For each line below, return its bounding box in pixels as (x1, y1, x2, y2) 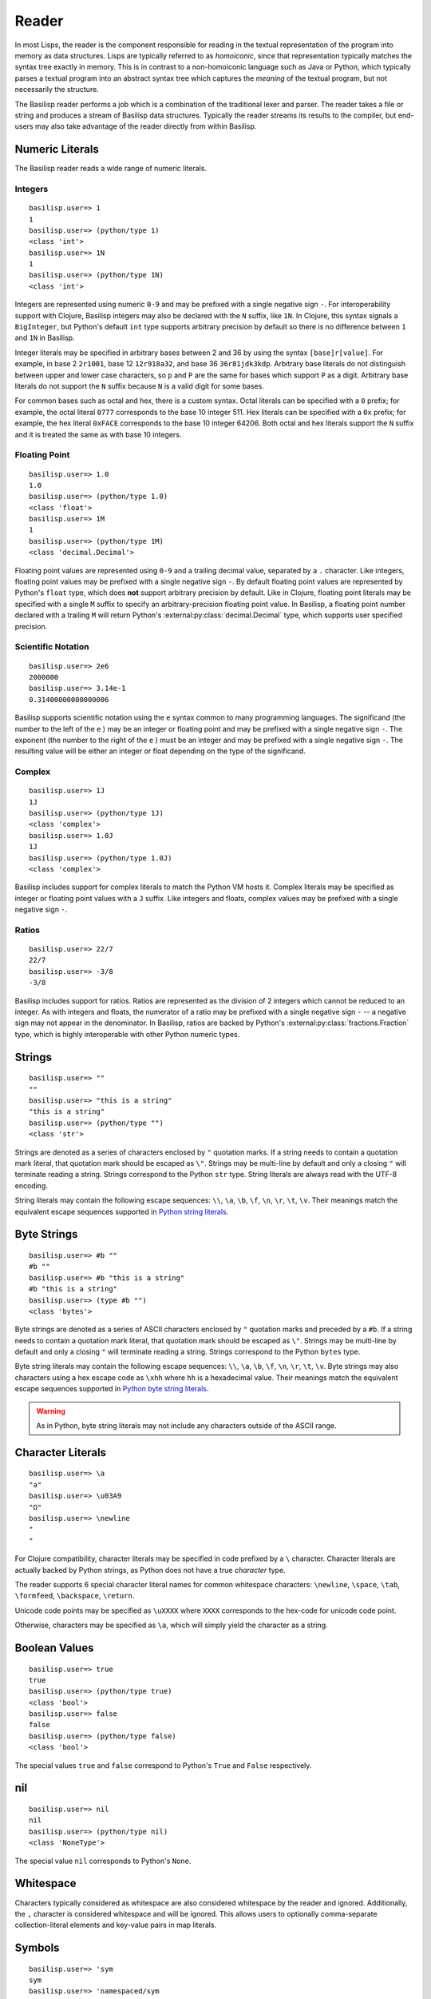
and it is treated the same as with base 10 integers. (14, 429, 182, 439)
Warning (36, 1406, 65, 1415)
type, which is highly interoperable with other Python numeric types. (14, 1029, 240, 1039)
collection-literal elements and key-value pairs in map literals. (14, 1920, 217, 1930)
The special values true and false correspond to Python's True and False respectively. (14, 1760, 312, 1770)
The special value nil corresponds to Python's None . (14, 1856, 192, 1865)
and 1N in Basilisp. (14, 333, 75, 343)
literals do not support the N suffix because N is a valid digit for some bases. (14, 381, 265, 391)
